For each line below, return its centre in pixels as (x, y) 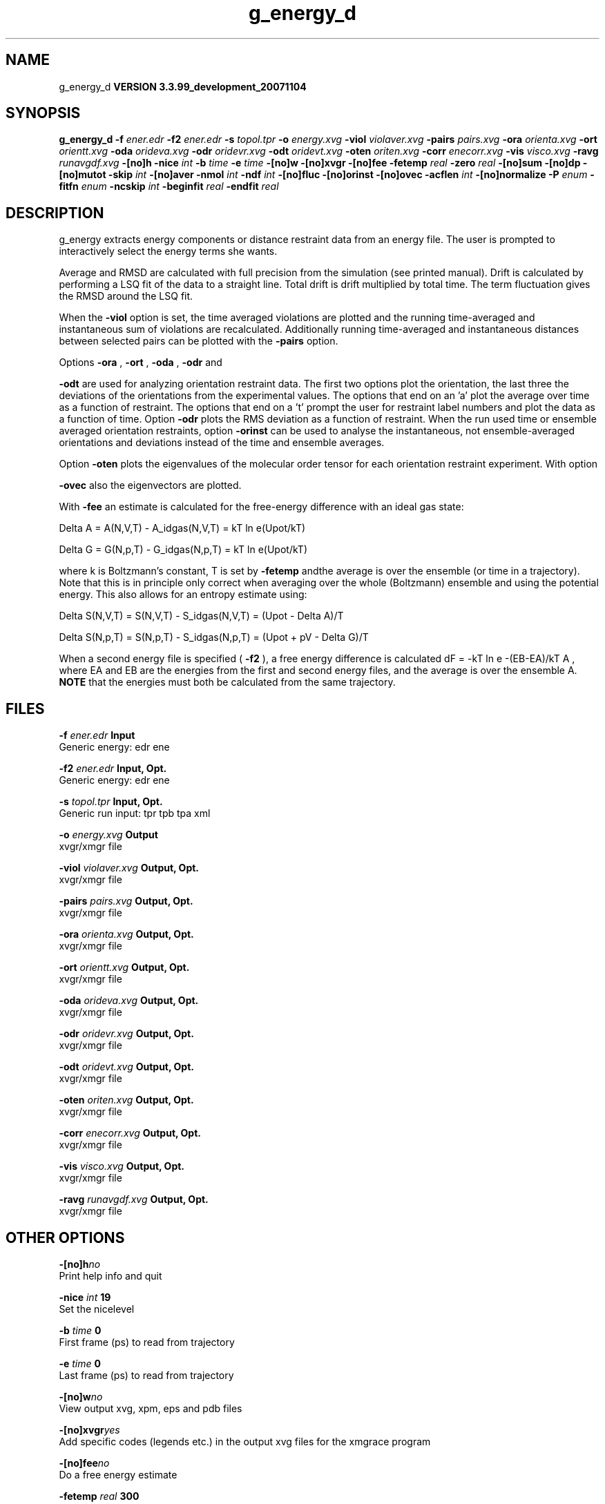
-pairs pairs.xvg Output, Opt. (126, 901)
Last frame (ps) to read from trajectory (146, 1375)
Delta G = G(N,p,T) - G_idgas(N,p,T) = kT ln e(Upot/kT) (183, 550)
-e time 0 (80, 1363)
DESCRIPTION (55, 213)
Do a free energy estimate (118, 1474)
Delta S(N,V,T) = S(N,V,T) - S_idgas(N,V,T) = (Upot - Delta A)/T (201, 616)
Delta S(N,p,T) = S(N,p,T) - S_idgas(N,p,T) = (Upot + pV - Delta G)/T (214, 637)
